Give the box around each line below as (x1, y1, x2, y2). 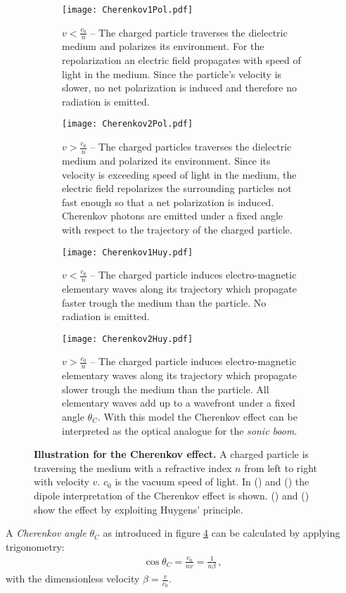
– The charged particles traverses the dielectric (90, 139, 292, 154)
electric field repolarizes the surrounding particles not (62, 181, 292, 196)
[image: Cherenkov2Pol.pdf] (62, 119, 193, 129)
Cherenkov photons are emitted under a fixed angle (62, 208, 283, 223)
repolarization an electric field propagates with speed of (62, 53, 301, 68)
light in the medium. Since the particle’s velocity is (62, 66, 282, 81)
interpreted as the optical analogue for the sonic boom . (62, 423, 297, 438)
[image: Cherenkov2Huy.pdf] (62, 333, 193, 344)
